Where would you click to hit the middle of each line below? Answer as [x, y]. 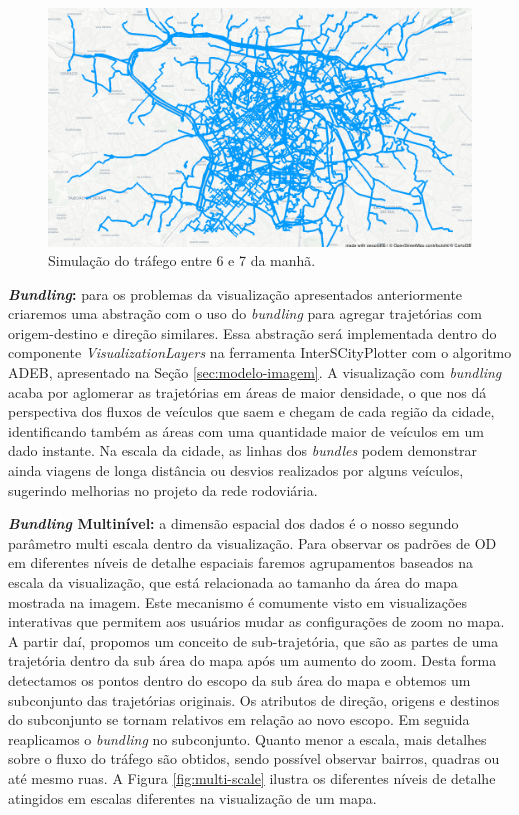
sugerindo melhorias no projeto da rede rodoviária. [163, 489]
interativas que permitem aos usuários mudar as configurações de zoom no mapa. [256, 621]
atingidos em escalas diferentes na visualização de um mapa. [192, 797]
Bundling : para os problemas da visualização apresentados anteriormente [235, 293]
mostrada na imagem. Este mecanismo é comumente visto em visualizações [238, 601]
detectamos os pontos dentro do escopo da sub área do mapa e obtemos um [239, 679]
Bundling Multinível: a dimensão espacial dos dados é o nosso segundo [233, 523]
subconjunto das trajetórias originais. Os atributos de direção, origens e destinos [254, 699]
